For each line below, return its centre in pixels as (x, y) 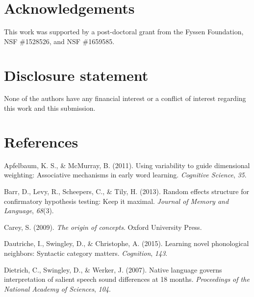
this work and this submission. (50, 108)
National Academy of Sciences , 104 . (57, 288)
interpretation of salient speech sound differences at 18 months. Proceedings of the (127, 279)
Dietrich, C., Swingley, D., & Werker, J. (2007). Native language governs (113, 269)
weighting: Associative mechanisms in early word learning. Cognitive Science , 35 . (125, 175)
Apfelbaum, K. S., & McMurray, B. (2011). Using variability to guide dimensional (127, 165)
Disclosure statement (76, 75)
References (41, 141)
